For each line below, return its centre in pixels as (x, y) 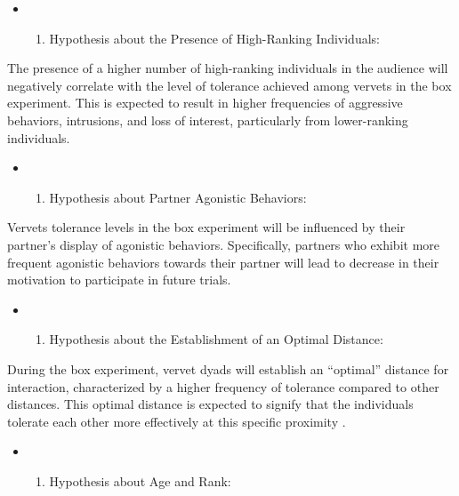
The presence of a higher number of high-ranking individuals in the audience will (228, 68)
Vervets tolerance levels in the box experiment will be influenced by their (206, 227)
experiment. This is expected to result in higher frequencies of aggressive (205, 103)
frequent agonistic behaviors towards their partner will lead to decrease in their (223, 262)
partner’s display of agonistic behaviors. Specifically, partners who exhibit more (224, 244)
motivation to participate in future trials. (119, 280)
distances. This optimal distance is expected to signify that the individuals (210, 404)
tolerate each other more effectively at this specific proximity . (177, 421)
